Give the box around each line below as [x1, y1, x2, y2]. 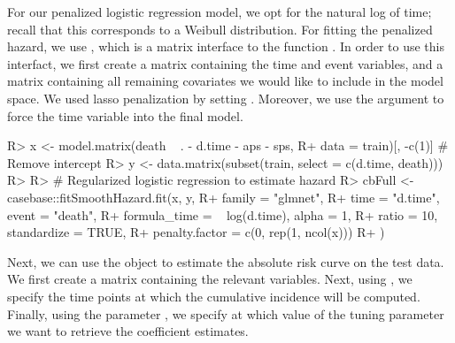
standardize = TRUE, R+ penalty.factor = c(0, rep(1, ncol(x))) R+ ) [7, 223, 385, 241]
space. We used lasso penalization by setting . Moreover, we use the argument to [7, 88, 444, 107]
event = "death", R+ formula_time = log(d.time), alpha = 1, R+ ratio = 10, [7, 205, 438, 224]
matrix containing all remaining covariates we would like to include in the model [7, 72, 443, 90]
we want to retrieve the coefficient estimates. [7, 322, 249, 340]
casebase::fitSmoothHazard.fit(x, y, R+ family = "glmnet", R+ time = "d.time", [7, 187, 440, 206]
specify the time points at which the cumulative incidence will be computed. [7, 286, 420, 305]
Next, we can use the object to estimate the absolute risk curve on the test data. [7, 252, 444, 271]
